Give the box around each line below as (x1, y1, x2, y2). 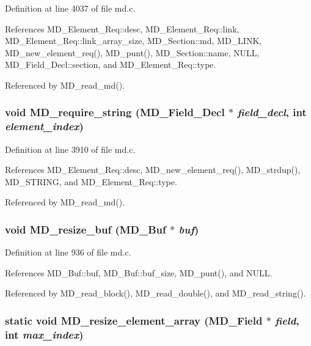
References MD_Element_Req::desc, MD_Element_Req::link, (5, 22, 240, 35)
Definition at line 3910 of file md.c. (5, 142, 136, 155)
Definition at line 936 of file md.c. (5, 246, 131, 259)
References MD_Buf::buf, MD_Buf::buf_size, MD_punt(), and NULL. (5, 266, 273, 279)
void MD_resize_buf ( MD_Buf (5, 222, 166, 237)
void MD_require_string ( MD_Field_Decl (5, 105, 225, 120)
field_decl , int (237, 105, 307, 120)
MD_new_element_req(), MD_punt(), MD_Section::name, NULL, (5, 46, 260, 59)
